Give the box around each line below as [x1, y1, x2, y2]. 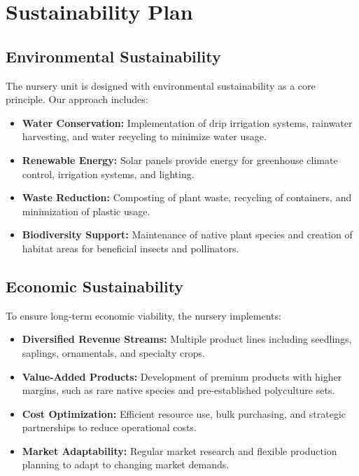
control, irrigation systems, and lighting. [22, 166, 195, 181]
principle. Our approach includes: [6, 92, 148, 107]
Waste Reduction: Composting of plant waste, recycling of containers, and [22, 190, 352, 205]
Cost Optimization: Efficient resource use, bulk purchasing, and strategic [22, 406, 346, 421]
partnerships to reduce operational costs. [22, 420, 197, 435]
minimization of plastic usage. [22, 203, 150, 218]
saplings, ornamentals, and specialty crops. [22, 345, 205, 360]
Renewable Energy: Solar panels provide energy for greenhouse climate [22, 152, 338, 167]
